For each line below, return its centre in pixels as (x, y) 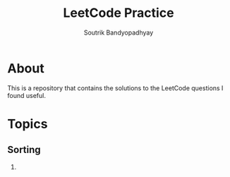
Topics (28, 124)
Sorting (24, 150)
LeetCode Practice (119, 13)
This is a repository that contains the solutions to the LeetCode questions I (115, 88)
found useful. (26, 95)
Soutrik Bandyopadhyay (119, 32)
